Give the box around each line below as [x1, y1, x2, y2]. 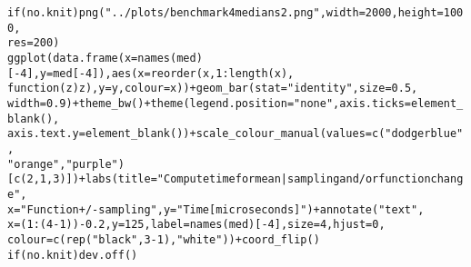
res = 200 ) [7, 36, 60, 50]
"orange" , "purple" [7, 157, 118, 171]
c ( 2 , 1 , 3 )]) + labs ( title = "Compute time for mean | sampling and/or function [14, 173, 431, 186]
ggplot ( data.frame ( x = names [7, 51, 171, 64]
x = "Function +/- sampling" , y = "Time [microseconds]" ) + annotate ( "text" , [7, 203, 425, 216]
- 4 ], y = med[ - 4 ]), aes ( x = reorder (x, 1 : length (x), [14, 66, 295, 80]
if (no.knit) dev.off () [7, 248, 138, 262]
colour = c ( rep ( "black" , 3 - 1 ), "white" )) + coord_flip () [7, 232, 320, 246]
